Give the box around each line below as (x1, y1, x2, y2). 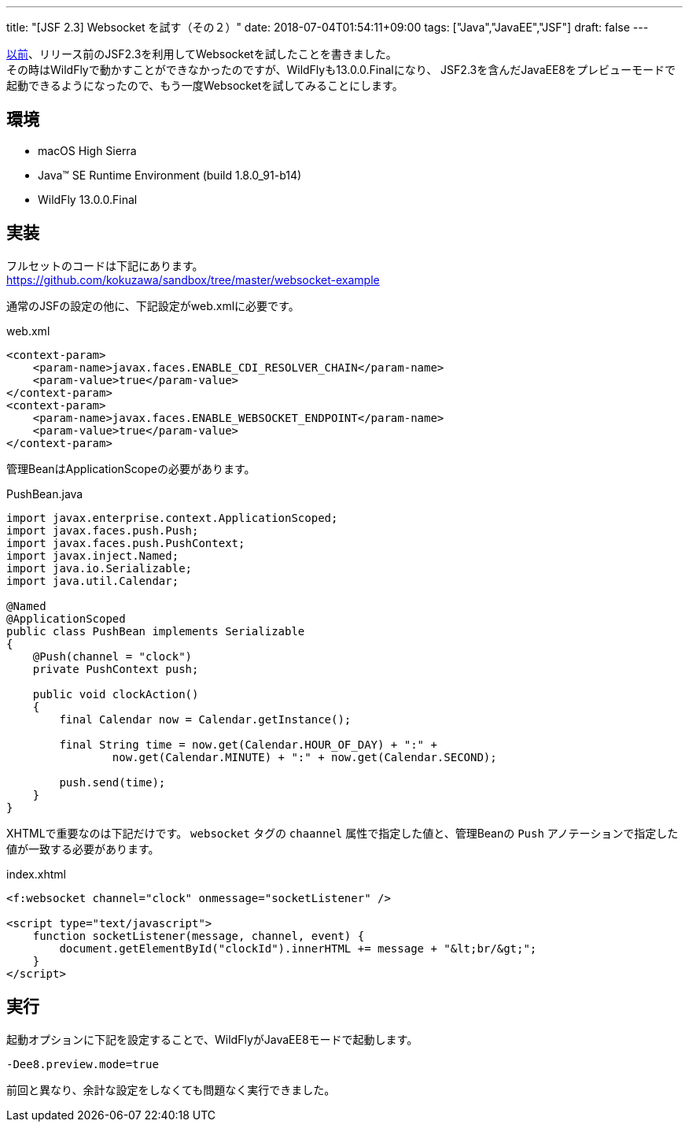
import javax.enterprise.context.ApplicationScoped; (6, 511, 338, 524)
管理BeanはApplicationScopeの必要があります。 (6, 461, 256, 475)
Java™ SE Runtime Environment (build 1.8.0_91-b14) (38, 168, 302, 182)
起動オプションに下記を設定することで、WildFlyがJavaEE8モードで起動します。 (6, 1032, 418, 1046)
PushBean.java (6, 486, 83, 501)
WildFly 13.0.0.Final (38, 192, 138, 206)
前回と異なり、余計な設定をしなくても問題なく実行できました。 (6, 1082, 336, 1097)
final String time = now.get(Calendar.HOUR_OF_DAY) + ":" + (59, 738, 437, 751)
